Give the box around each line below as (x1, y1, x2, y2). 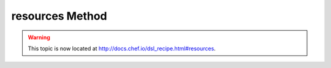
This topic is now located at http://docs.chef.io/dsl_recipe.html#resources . (28, 45, 216, 52)
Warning (28, 34, 50, 41)
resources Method (11, 9, 107, 23)
